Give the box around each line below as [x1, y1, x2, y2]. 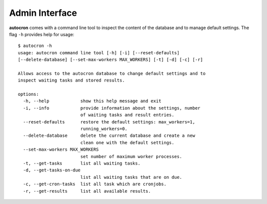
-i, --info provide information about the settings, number [23, 105, 201, 111]
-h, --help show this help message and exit [23, 98, 162, 104]
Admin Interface [9, 7, 78, 18]
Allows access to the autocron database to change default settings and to [18, 71, 206, 76]
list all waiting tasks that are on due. [80, 174, 182, 180]
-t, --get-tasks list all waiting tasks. [23, 161, 141, 166]
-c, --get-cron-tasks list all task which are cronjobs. [23, 181, 167, 187]
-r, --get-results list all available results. [23, 188, 151, 194]
